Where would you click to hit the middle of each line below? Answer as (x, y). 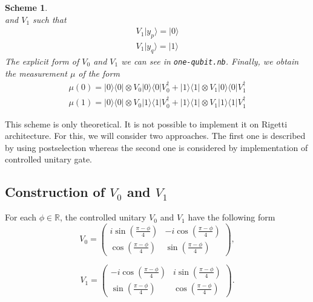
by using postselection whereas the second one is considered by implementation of (156, 147)
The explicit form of (42, 61)
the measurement (36, 73)
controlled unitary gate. (48, 159)
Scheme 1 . (26, 7)
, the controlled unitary (103, 217)
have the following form (232, 217)
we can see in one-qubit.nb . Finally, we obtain (210, 61)
